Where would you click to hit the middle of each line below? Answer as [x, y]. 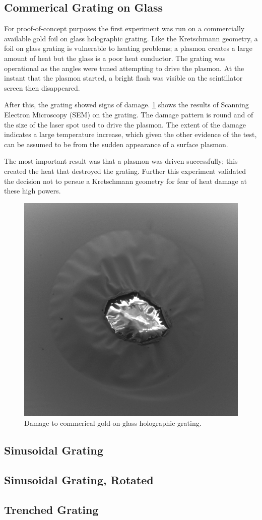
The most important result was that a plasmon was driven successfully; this [121, 161]
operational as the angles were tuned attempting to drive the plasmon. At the [124, 68]
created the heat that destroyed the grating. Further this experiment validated [125, 171]
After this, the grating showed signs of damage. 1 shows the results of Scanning [126, 105]
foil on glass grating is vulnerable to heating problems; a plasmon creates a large [128, 48]
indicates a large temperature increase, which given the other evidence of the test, [130, 134]
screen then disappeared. [42, 87]
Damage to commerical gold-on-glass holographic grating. [113, 423]
